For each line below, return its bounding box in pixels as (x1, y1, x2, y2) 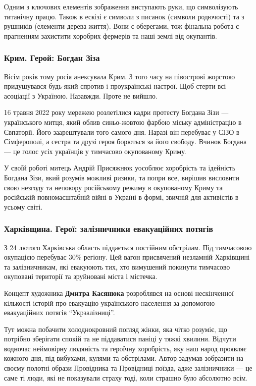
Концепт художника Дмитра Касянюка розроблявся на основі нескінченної (4, 287, 234, 298)
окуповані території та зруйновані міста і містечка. (4, 271, 157, 281)
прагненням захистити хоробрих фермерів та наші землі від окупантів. (4, 30, 217, 41)
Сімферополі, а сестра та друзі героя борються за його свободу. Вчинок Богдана (4, 136, 247, 147)
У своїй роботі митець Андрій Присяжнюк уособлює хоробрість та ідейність (4, 163, 236, 173)
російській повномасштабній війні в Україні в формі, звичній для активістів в (4, 192, 239, 202)
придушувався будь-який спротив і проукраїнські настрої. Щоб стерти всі (4, 81, 226, 91)
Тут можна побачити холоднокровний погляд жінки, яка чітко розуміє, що (4, 324, 227, 334)
